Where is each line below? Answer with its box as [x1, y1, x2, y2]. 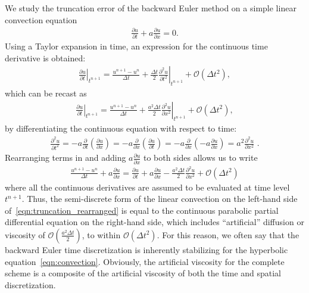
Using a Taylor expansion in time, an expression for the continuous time [5, 40, 268, 52]
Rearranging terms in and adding [5, 151, 126, 164]
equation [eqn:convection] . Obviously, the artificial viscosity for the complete [5, 255, 285, 267]
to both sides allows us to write [143, 151, 258, 164]
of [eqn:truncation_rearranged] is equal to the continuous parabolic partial [5, 204, 279, 216]
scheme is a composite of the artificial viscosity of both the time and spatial [5, 267, 282, 279]
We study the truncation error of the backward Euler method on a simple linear [5, 2, 296, 14]
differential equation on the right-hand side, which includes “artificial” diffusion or [5, 216, 304, 228]
